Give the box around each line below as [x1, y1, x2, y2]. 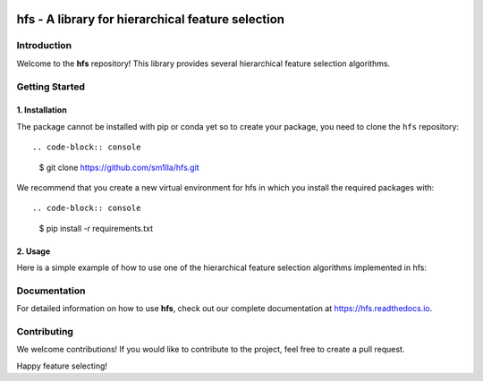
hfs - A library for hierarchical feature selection [16, 12, 285, 27]
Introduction [16, 39, 72, 52]
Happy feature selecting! [16, 360, 107, 371]
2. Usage [16, 246, 51, 257]
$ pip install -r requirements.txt [38, 223, 154, 233]
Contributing [16, 325, 73, 337]
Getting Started [16, 80, 85, 93]
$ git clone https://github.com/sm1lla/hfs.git [38, 162, 200, 173]
